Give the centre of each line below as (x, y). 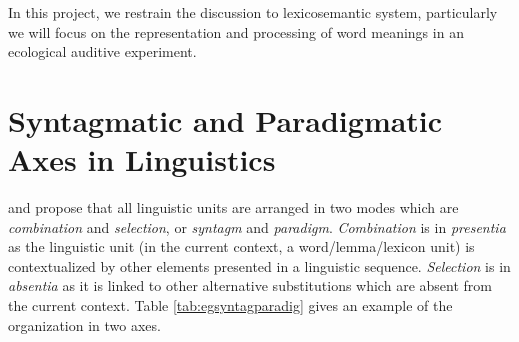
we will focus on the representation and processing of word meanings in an (236, 31)
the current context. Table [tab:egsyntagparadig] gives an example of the (230, 305)
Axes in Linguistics (142, 159)
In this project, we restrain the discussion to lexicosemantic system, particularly (253, 12)
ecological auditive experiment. (102, 51)
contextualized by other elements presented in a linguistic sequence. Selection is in (259, 265)
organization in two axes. (84, 324)
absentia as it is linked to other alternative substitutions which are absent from (250, 285)
